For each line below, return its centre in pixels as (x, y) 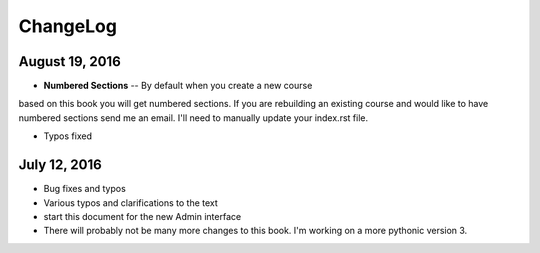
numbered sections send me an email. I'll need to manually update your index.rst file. (193, 117)
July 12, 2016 (60, 165)
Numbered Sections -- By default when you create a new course (178, 86)
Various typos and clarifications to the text (131, 202)
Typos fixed (67, 136)
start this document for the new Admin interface (142, 216)
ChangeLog (67, 26)
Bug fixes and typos (85, 189)
